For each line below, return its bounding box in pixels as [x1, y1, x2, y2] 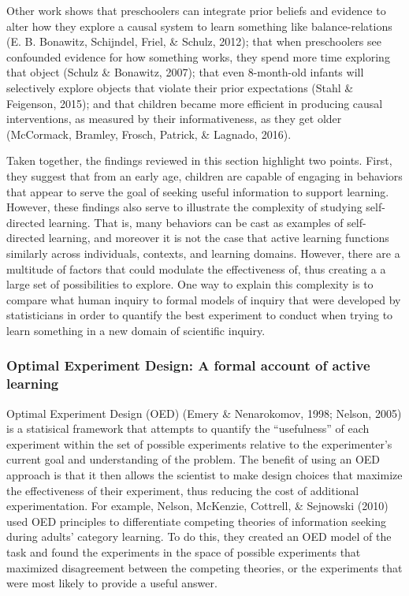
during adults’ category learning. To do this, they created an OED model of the [6, 528, 392, 545]
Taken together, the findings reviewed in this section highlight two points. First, [6, 152, 392, 169]
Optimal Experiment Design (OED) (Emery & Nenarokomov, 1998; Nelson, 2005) [6, 404, 402, 421]
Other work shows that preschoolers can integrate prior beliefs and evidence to [6, 2, 386, 18]
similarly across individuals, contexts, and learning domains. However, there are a [6, 244, 400, 261]
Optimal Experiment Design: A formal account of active [6, 356, 370, 375]
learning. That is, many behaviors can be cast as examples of [48, 214, 344, 230]
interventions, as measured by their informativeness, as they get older [6, 110, 342, 127]
